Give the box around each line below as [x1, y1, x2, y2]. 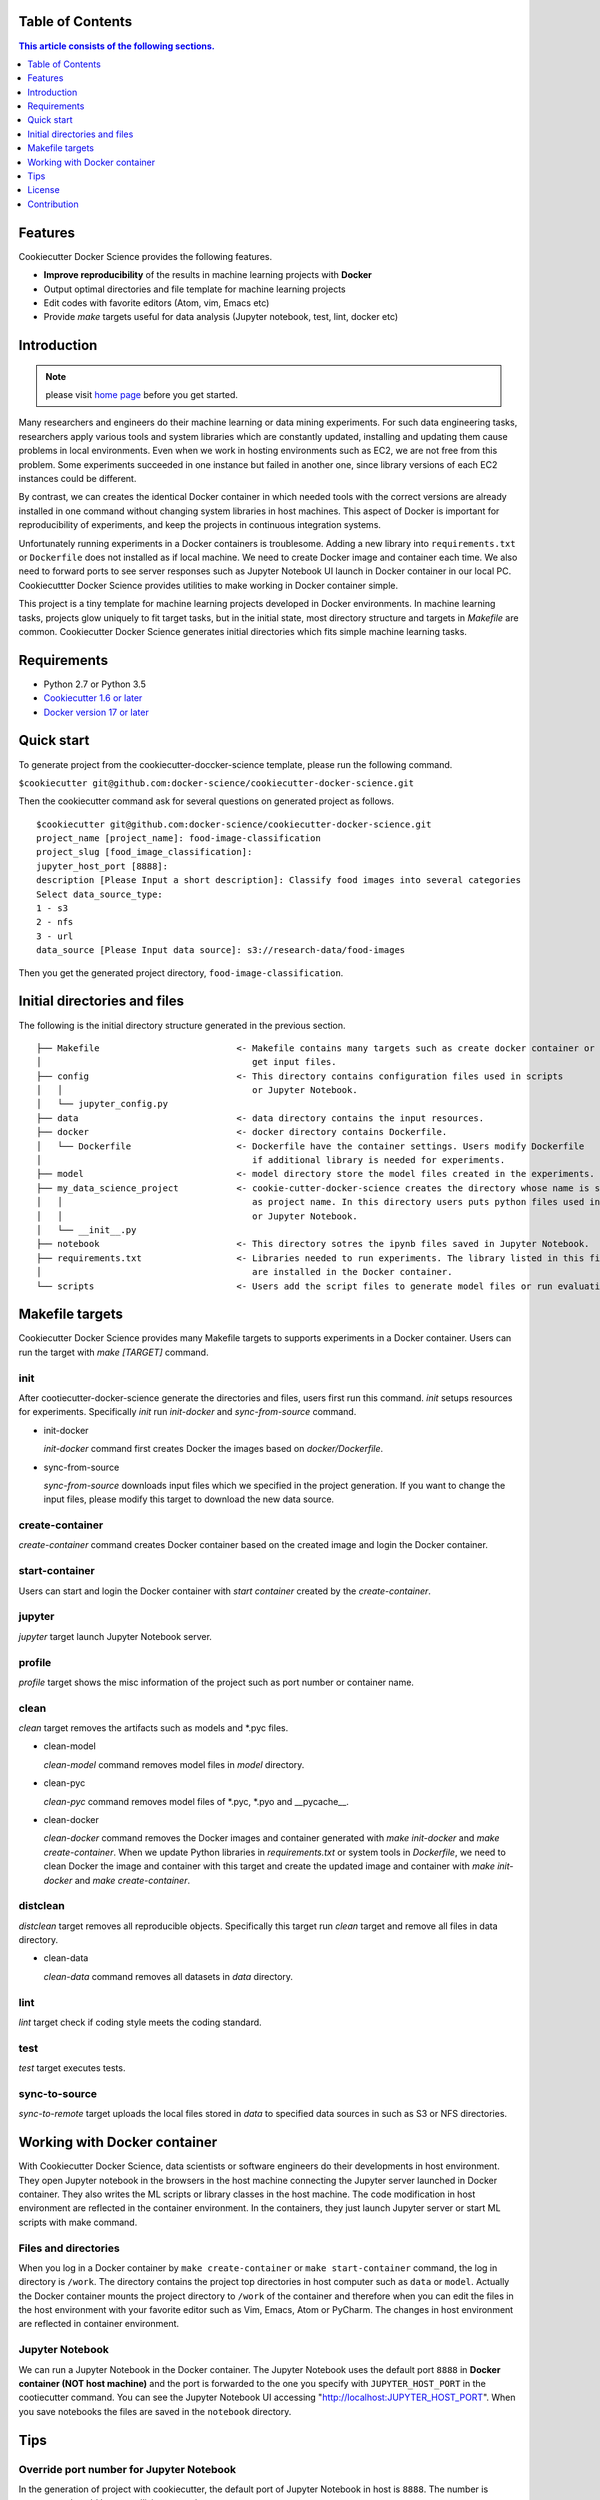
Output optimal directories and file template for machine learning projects [43, 283, 346, 295]
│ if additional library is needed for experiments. [36, 1155, 506, 1166]
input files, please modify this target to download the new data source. [43, 1493, 335, 1505]
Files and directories [18, 2241, 120, 2255]
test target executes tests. [18, 2062, 126, 2074]
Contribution [27, 198, 79, 210]
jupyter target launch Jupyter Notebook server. [18, 1630, 212, 1642]
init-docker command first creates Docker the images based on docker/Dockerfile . [43, 1443, 384, 1455]
